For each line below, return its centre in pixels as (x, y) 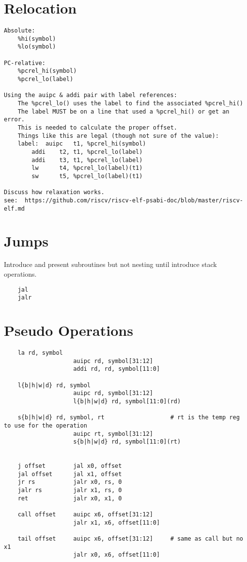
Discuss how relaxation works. (54, 192)
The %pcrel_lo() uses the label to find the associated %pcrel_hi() (130, 104)
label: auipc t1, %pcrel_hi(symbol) (82, 144)
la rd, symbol (40, 353)
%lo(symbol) (37, 47)
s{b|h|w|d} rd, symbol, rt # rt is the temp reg (129, 418)
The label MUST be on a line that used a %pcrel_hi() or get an (123, 111)
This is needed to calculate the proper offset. (97, 128)
